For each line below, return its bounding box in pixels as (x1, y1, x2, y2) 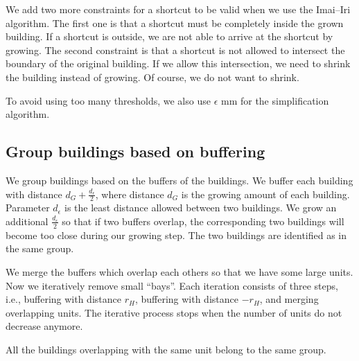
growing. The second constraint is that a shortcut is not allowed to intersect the (6, 42, 345, 57)
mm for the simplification (220, 93, 329, 107)
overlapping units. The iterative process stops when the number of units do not (6, 305, 342, 319)
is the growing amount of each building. (181, 186, 350, 201)
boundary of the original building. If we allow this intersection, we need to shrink (6, 56, 351, 71)
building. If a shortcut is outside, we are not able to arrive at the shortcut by (6, 29, 333, 44)
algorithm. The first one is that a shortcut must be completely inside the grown (6, 15, 344, 30)
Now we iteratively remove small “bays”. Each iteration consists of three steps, (6, 278, 338, 292)
